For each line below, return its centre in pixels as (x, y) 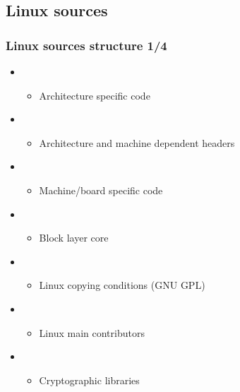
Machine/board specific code (101, 190)
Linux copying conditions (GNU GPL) (122, 285)
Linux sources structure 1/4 (86, 45)
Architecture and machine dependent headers (137, 142)
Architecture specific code (95, 95)
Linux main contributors (92, 332)
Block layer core (74, 238)
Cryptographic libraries (89, 380)
